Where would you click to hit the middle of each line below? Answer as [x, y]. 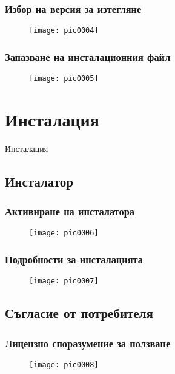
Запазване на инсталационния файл [88, 56]
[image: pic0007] [64, 281]
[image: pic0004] [64, 31]
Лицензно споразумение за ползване [88, 343]
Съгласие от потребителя [79, 313]
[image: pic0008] [64, 365]
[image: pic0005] [64, 79]
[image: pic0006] [64, 233]
